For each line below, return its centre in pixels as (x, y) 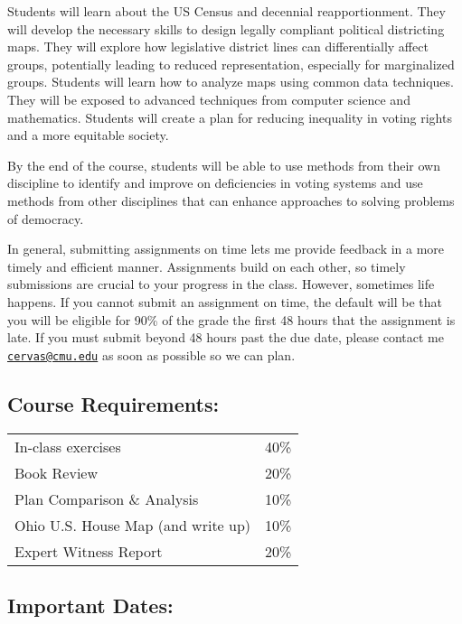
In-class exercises (68, 446)
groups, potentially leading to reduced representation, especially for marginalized (231, 64)
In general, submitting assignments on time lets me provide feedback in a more (226, 249)
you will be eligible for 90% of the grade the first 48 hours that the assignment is (231, 319)
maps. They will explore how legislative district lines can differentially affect (218, 47)
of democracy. (46, 218)
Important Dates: (90, 605)
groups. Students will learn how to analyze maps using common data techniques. (231, 82)
